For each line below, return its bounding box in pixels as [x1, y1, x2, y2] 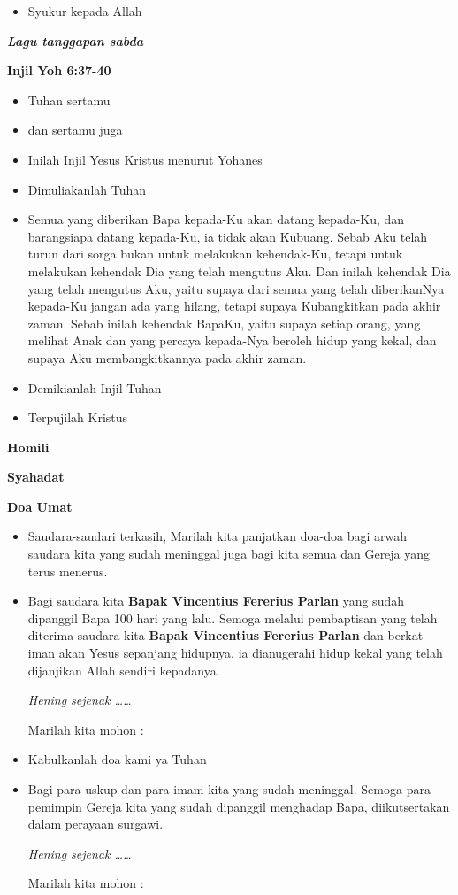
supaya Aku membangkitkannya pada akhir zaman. [27, 348, 307, 366]
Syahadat [7, 467, 65, 486]
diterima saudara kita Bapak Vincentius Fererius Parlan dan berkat [27, 626, 424, 644]
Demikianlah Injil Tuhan [27, 378, 162, 397]
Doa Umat [7, 497, 73, 515]
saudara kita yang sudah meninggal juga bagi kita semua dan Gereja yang [27, 544, 431, 563]
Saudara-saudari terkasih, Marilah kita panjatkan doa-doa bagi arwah [27, 527, 408, 545]
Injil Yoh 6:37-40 [7, 61, 111, 80]
